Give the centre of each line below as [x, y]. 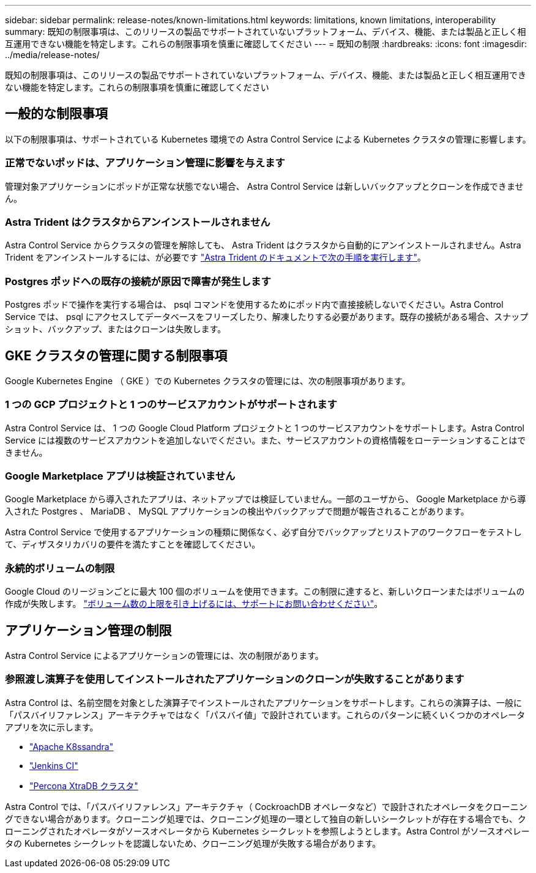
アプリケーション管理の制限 [88, 630]
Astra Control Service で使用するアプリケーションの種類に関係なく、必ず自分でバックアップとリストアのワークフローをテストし [263, 532]
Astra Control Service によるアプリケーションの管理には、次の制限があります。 [164, 656]
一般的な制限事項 [56, 114]
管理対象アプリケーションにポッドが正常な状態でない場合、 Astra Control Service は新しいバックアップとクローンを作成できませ [264, 186]
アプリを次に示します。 [52, 727]
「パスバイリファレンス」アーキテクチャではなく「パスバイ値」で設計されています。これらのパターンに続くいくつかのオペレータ [265, 715]
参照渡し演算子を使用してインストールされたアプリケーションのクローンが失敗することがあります [235, 679]
